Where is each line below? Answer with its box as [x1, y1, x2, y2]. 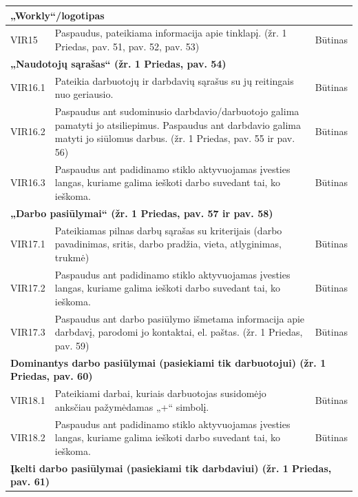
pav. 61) [10, 474, 50, 489]
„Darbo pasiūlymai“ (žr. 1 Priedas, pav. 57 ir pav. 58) [10, 205, 273, 220]
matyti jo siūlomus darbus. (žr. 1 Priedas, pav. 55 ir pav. [54, 131, 295, 145]
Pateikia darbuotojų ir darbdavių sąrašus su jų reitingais [54, 73, 294, 88]
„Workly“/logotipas [10, 8, 105, 22]
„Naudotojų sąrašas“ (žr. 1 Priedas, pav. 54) [10, 56, 227, 70]
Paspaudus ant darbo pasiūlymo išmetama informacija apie [54, 311, 305, 325]
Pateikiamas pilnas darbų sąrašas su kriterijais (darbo [54, 223, 282, 237]
